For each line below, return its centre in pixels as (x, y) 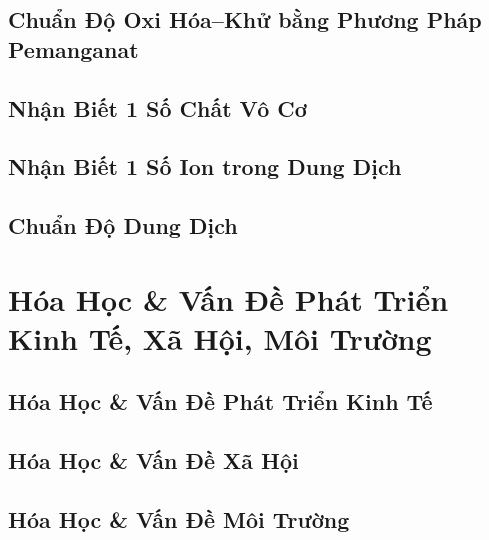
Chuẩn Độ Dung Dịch (123, 225)
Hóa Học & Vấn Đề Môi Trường (179, 519)
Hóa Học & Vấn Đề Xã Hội (153, 460)
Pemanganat (73, 48)
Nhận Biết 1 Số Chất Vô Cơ (157, 107)
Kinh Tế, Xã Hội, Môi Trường (220, 337)
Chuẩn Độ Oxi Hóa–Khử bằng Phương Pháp (245, 19)
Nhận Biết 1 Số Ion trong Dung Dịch (205, 166)
